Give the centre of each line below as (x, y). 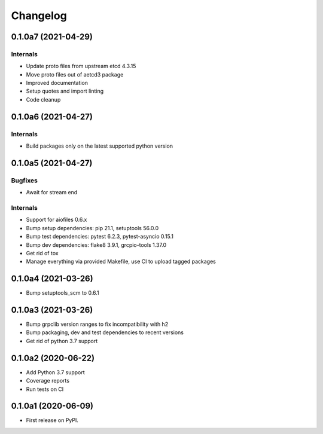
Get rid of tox (42, 253)
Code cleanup (43, 99)
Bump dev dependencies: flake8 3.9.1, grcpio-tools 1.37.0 (96, 244)
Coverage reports (48, 381)
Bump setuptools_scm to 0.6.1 (63, 293)
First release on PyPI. (52, 420)
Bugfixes (25, 181)
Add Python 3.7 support (55, 372)
